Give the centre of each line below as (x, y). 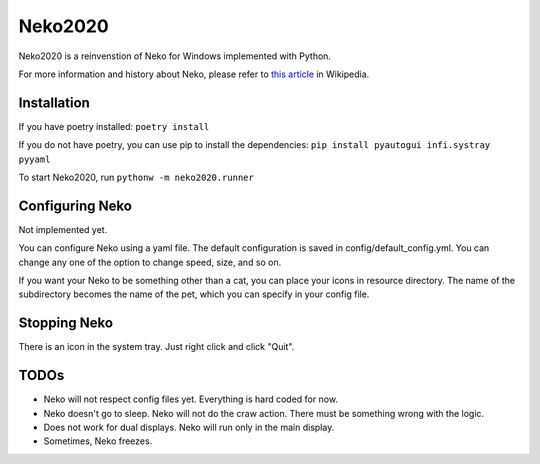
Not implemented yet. (63, 229)
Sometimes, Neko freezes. (98, 441)
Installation (54, 102)
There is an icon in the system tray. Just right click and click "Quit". (156, 347)
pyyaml (34, 159)
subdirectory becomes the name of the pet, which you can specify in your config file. (194, 294)
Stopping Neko (66, 323)
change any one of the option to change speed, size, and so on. (150, 262)
